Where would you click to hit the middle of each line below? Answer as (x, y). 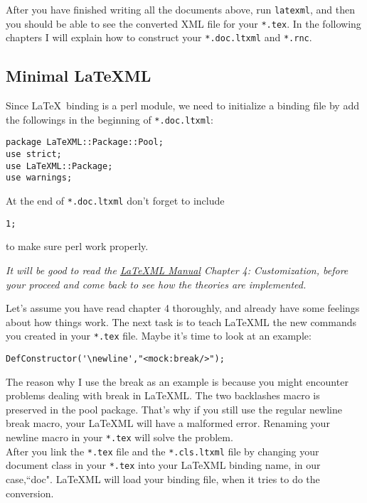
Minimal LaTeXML (79, 76)
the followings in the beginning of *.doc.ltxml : (110, 119)
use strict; (34, 155)
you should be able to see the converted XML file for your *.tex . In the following (183, 23)
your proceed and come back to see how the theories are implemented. (156, 284)
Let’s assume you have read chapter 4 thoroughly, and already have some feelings (183, 308)
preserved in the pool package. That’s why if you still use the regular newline (174, 409)
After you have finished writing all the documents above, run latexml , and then (181, 9)
